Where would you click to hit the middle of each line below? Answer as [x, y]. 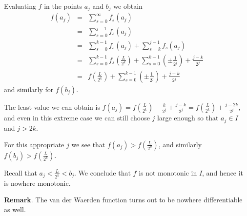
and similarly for [29, 89]
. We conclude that [103, 172]
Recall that [21, 172]
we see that [88, 144]
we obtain [128, 6]
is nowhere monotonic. [37, 183]
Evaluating [20, 6]
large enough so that [188, 118]
